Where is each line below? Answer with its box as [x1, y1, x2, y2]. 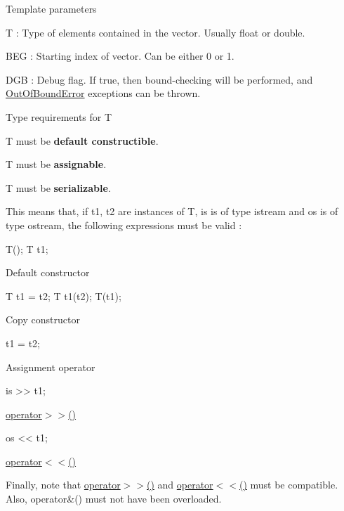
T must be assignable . [6, 157, 107, 172]
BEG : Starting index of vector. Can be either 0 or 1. [6, 48, 234, 63]
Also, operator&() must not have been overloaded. [6, 491, 222, 506]
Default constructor [6, 265, 90, 280]
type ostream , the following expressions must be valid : [6, 217, 242, 232]
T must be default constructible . [6, 133, 159, 148]
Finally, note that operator [6, 477, 121, 492]
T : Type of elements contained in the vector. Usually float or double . [6, 25, 305, 39]
